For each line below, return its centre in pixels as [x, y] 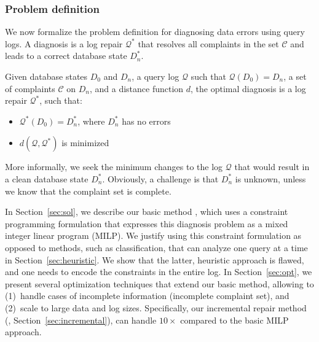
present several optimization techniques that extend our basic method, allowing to [159, 283]
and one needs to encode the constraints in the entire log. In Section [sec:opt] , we [159, 272]
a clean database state [47, 178]
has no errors [146, 121]
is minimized [85, 143]
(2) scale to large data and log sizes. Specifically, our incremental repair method [156, 307]
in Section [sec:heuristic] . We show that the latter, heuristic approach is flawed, [155, 259]
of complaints [30, 88]
